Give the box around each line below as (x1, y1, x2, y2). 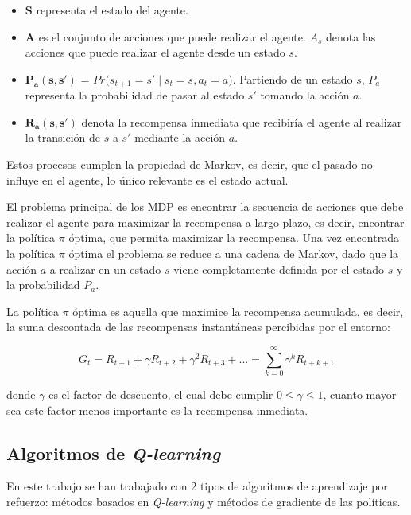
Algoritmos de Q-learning (6, 440, 221, 465)
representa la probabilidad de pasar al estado (25, 87, 245, 103)
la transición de (25, 129, 101, 146)
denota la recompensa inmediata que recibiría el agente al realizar (81, 113, 402, 130)
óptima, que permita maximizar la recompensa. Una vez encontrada (68, 229, 399, 246)
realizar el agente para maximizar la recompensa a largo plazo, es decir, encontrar (6, 213, 405, 230)
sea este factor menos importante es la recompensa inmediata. (6, 401, 308, 418)
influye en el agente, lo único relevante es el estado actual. (6, 171, 289, 188)
